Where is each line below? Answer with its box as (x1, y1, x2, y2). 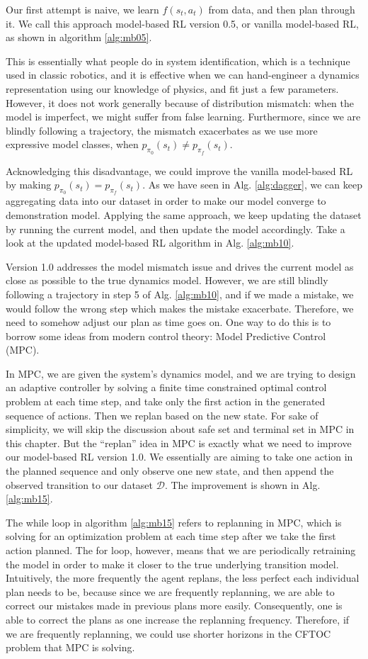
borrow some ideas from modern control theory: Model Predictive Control (6, 328, 326, 343)
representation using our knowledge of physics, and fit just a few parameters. (6, 81, 339, 96)
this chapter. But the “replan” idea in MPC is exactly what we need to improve (6, 435, 352, 450)
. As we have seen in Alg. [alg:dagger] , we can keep (142, 177, 362, 192)
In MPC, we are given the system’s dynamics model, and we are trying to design (6, 366, 356, 381)
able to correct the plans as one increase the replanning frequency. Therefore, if (6, 612, 350, 626)
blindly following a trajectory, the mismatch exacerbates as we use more (6, 123, 318, 137)
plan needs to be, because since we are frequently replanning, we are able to (6, 584, 335, 599)
